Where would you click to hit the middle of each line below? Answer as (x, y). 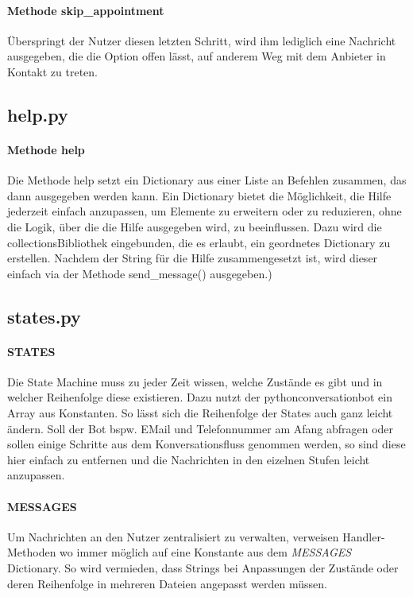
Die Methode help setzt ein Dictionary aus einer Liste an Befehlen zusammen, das (207, 180)
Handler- (364, 536)
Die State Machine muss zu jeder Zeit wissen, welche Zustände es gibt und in (195, 381)
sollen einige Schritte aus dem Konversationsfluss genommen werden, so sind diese (206, 444)
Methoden (32, 552)
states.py (44, 316)
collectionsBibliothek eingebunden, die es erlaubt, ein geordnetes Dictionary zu (199, 242)
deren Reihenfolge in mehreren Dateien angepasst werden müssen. (167, 583)
